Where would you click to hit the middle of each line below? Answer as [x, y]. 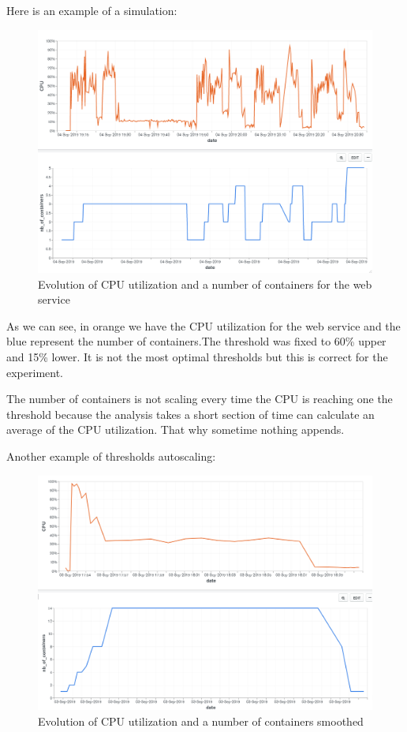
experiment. [35, 372]
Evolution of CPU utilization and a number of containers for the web [205, 284]
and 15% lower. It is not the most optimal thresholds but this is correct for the [197, 357]
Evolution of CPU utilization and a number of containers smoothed [201, 721]
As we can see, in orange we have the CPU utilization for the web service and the [203, 325]
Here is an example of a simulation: [92, 10]
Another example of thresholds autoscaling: [111, 456]
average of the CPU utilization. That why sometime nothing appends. [175, 429]
